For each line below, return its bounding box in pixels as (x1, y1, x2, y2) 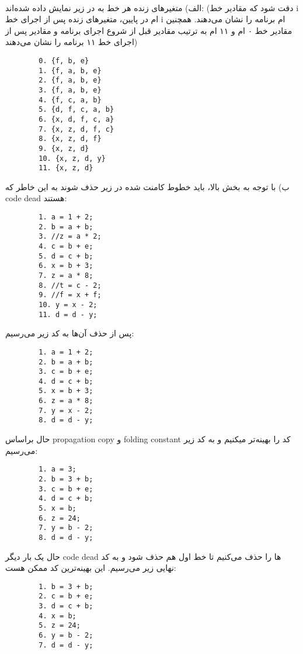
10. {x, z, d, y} (39, 154, 106, 163)
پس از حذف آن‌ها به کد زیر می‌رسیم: (5, 327, 134, 339)
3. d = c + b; (39, 602, 93, 611)
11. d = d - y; (39, 310, 97, 319)
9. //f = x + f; (39, 291, 102, 300)
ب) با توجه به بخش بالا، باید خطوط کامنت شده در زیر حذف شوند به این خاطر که (5, 180, 290, 192)
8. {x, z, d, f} (39, 135, 102, 143)
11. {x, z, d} (39, 164, 93, 173)
